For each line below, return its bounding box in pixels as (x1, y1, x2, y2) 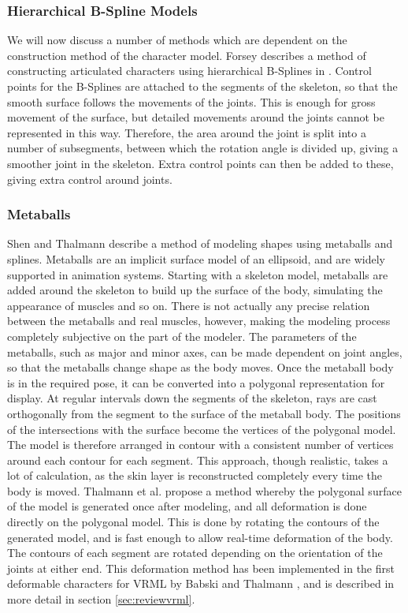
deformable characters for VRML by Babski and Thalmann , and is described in (7, 575, 395, 592)
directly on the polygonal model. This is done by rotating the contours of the (7, 514, 380, 530)
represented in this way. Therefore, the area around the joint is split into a (7, 124, 366, 140)
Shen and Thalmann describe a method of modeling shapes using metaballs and (7, 235, 393, 252)
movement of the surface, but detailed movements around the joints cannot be (7, 109, 385, 125)
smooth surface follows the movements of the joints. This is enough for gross (7, 93, 376, 110)
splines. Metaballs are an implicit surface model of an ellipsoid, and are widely (7, 250, 386, 267)
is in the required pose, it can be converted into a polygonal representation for (7, 374, 385, 391)
